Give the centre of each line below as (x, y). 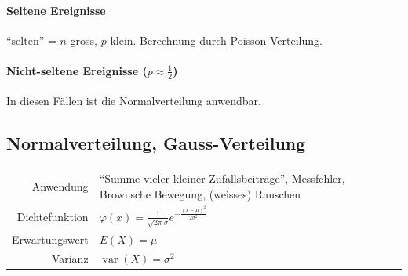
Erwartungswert (50, 239)
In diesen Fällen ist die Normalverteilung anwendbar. (134, 101)
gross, (84, 40)
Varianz (70, 258)
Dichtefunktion (53, 216)
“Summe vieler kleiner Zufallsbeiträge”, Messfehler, (222, 178)
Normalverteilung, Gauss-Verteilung (156, 143)
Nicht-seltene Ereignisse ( (77, 70)
